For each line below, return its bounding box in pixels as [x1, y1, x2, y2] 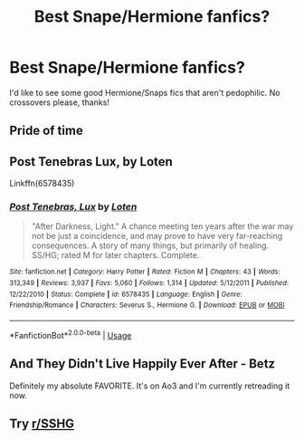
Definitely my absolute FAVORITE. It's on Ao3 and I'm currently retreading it [9, 380, 290, 391]
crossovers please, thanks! [9, 97, 110, 108]
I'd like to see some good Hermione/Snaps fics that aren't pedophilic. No [9, 87, 280, 98]
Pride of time [9, 123, 83, 139]
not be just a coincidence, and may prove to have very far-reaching [31, 231, 283, 242]
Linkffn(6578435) [9, 178, 75, 189]
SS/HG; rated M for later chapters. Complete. [31, 250, 200, 261]
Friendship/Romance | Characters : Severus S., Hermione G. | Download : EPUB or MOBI [9, 301, 285, 310]
